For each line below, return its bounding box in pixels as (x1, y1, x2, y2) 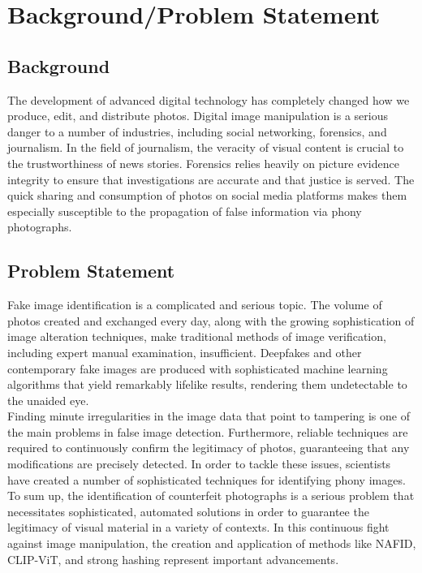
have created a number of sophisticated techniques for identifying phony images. (7, 471, 406, 488)
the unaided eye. (7, 391, 89, 408)
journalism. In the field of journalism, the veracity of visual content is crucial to (7, 139, 404, 156)
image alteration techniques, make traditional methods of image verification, (7, 328, 386, 345)
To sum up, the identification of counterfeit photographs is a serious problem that (7, 487, 415, 504)
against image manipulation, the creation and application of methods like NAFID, (7, 535, 416, 552)
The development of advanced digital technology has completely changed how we (7, 91, 410, 108)
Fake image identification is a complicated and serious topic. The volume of (7, 296, 382, 313)
